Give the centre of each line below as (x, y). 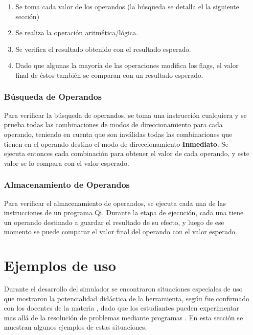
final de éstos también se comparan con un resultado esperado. (109, 75)
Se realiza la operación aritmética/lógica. (77, 33)
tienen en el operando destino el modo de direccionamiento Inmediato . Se (116, 144)
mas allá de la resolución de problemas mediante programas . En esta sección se (124, 317)
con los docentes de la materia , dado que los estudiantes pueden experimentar (122, 308)
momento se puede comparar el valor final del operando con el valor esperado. (121, 232)
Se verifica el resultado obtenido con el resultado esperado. (103, 49)
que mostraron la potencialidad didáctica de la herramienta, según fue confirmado (127, 298)
